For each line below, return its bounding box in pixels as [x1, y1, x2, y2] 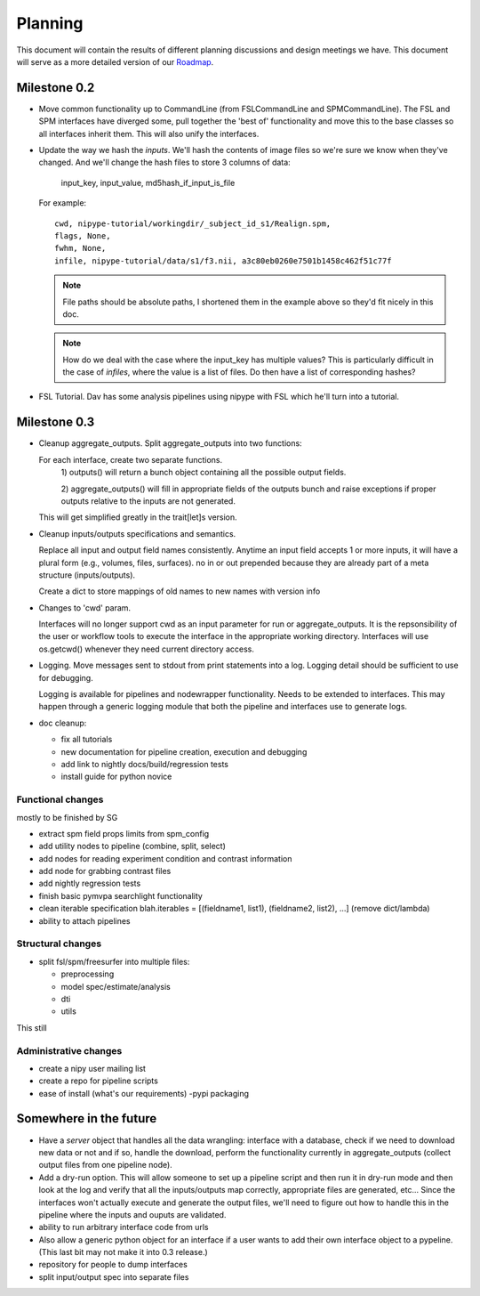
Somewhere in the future [16, 1111, 157, 1126]
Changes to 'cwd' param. [38, 602, 132, 613]
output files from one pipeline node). [38, 1160, 172, 1170]
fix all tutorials [60, 734, 113, 745]
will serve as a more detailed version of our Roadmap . [16, 56, 214, 67]
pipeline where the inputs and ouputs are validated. [38, 1209, 227, 1219]
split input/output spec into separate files [38, 1271, 189, 1282]
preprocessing [60, 968, 115, 979]
